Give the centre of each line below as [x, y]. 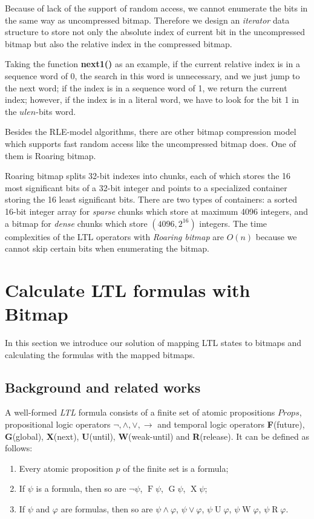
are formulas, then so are [107, 508]
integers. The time [233, 223]
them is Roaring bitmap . [51, 155]
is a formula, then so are [81, 488]
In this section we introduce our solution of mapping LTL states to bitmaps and [153, 342]
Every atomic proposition [66, 468]
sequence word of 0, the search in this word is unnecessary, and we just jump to [152, 75]
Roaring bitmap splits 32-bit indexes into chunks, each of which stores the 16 [148, 176]
